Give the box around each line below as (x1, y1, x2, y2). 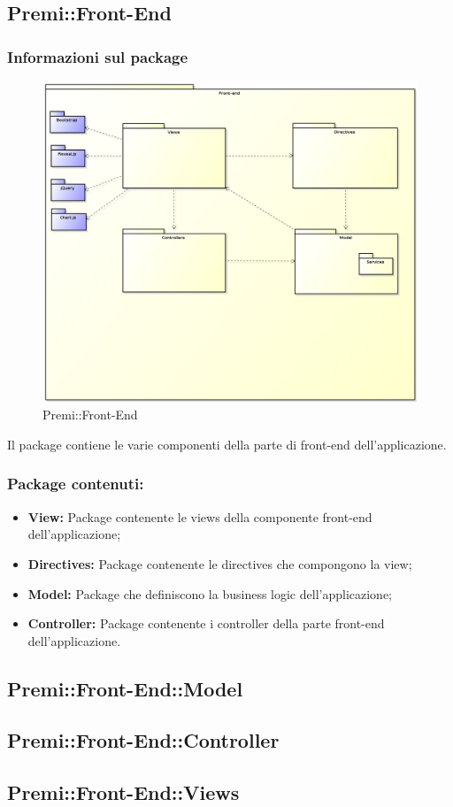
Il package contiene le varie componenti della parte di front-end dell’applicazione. (7, 434, 447, 453)
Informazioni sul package (7, 45, 188, 67)
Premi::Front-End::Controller (7, 726, 280, 754)
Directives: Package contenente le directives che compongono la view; (27, 554, 412, 573)
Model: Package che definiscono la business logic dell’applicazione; (27, 584, 392, 603)
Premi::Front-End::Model (7, 674, 243, 702)
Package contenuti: (7, 473, 144, 495)
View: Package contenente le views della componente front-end (27, 507, 372, 526)
